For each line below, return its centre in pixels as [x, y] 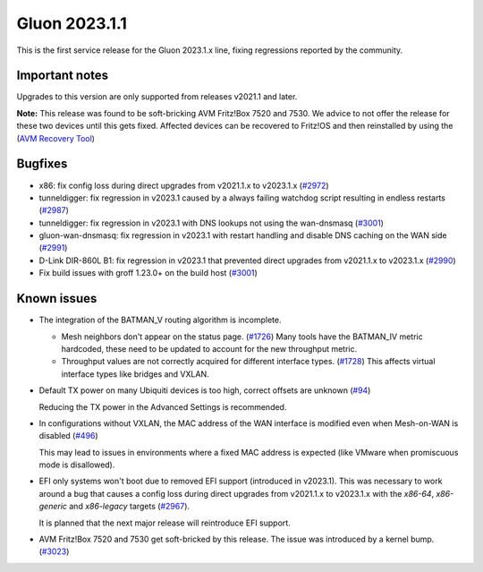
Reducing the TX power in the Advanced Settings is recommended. [163, 406]
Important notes [63, 76]
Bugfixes [42, 164]
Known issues [57, 299]
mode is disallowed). [77, 465]
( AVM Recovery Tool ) [56, 138]
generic [53, 507]
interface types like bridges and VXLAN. [135, 374]
